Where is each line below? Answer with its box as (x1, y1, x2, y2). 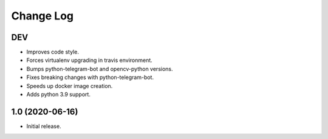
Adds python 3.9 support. (26, 91, 91, 98)
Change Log (11, 9, 74, 22)
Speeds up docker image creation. (26, 82, 113, 89)
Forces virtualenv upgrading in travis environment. (26, 56, 153, 64)
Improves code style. (26, 49, 79, 56)
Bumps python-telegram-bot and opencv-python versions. (26, 65, 173, 72)
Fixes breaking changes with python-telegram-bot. (26, 73, 154, 81)
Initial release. (26, 122, 61, 130)
